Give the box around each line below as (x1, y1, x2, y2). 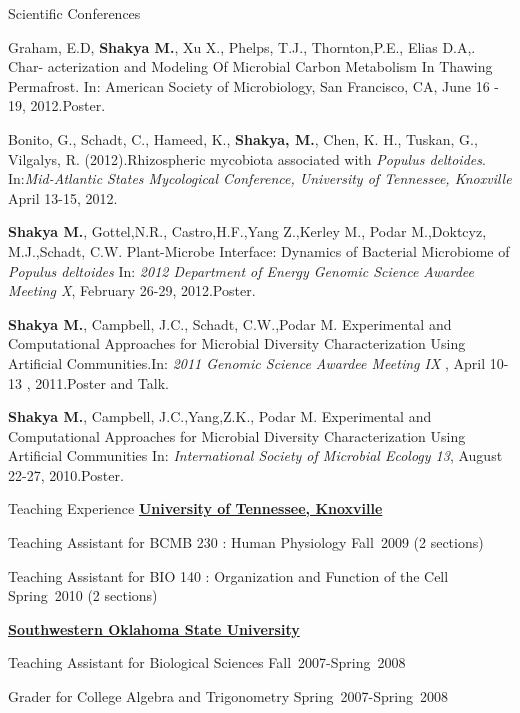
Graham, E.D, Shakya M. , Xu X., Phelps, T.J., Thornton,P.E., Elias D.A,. (8, 36, 476, 57)
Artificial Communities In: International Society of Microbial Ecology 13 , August (8, 445, 503, 466)
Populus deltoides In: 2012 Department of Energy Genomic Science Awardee (8, 260, 474, 281)
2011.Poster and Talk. (35, 372, 169, 393)
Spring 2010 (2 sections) (8, 585, 158, 606)
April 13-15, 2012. (8, 187, 118, 208)
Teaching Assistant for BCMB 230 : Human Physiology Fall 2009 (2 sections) (8, 532, 484, 553)
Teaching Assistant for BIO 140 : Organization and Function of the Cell (8, 565, 449, 586)
